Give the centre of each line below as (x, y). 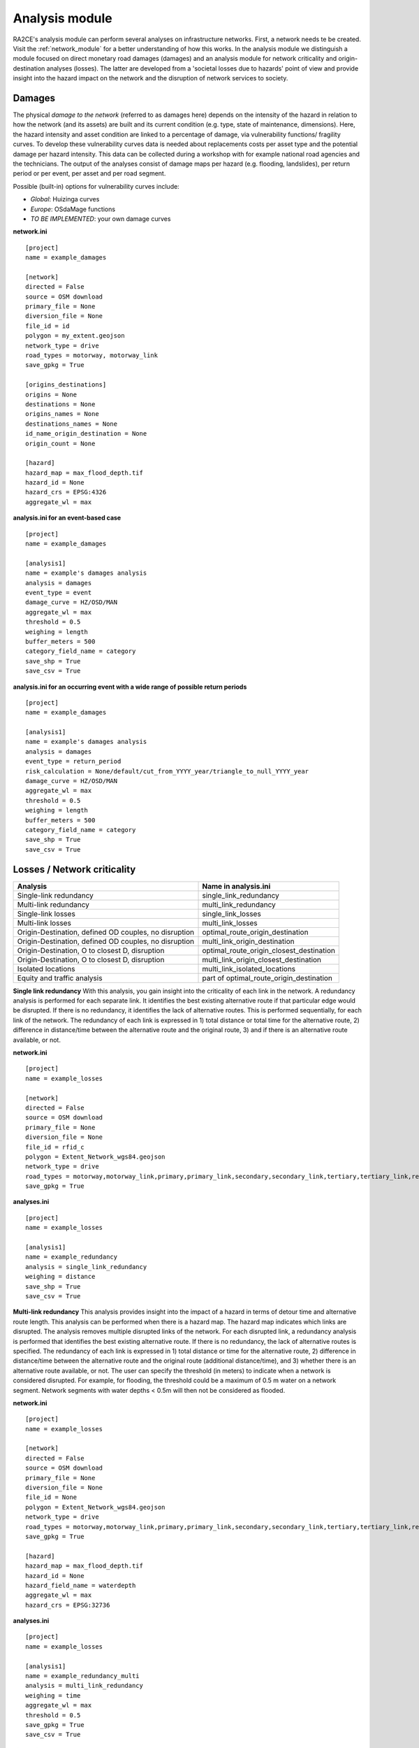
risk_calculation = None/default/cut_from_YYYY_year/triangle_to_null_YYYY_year (167, 771)
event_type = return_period (73, 761)
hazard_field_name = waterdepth (81, 1585)
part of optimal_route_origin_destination (267, 977)
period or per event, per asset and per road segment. (89, 173)
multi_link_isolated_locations (249, 968)
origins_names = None (62, 414)
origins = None (51, 394)
